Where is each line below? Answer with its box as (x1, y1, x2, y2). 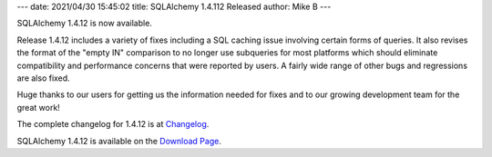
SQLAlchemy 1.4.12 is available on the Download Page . (16, 135, 222, 146)
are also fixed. (16, 73, 70, 83)
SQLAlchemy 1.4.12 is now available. (16, 18, 152, 29)
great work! (16, 102, 61, 113)
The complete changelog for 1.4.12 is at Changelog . (16, 119, 210, 130)
